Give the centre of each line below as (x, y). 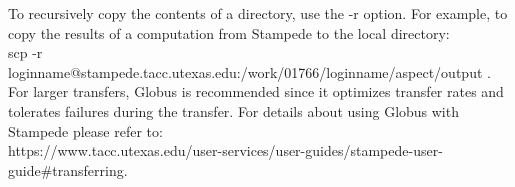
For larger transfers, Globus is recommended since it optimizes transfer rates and (256, 91)
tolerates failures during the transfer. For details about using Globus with (233, 110)
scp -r (25, 52)
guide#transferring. (68, 169)
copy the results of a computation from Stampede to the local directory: (229, 32)
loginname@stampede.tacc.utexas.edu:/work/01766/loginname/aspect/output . (249, 71)
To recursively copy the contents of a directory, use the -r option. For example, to (258, 13)
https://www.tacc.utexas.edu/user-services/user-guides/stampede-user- (225, 150)
